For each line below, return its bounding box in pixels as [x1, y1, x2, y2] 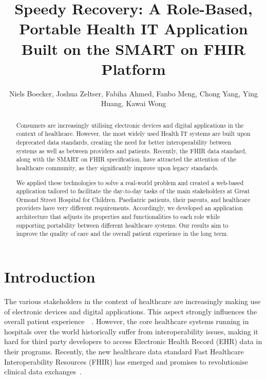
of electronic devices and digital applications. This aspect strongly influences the [4, 306, 257, 316]
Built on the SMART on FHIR [21, 38, 246, 59]
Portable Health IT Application [19, 18, 248, 39]
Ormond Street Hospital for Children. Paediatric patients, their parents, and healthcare [16, 195, 251, 204]
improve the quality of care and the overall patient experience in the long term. [16, 229, 229, 238]
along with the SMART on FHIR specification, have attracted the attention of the [16, 155, 236, 164]
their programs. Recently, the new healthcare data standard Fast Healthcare [4, 346, 244, 356]
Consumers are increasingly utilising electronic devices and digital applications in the [16, 121, 244, 129]
